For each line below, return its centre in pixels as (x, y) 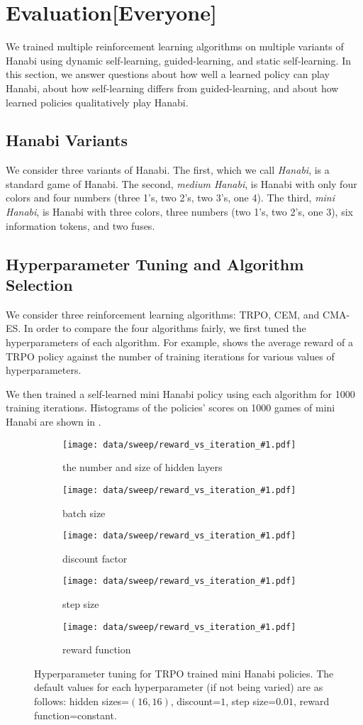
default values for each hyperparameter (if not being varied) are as (179, 687)
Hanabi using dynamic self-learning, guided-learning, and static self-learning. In (178, 60)
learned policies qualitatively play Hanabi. (97, 102)
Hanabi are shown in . (54, 422)
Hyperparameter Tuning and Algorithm (155, 264)
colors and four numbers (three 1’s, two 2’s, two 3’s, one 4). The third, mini (171, 198)
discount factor (95, 558)
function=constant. (76, 715)
